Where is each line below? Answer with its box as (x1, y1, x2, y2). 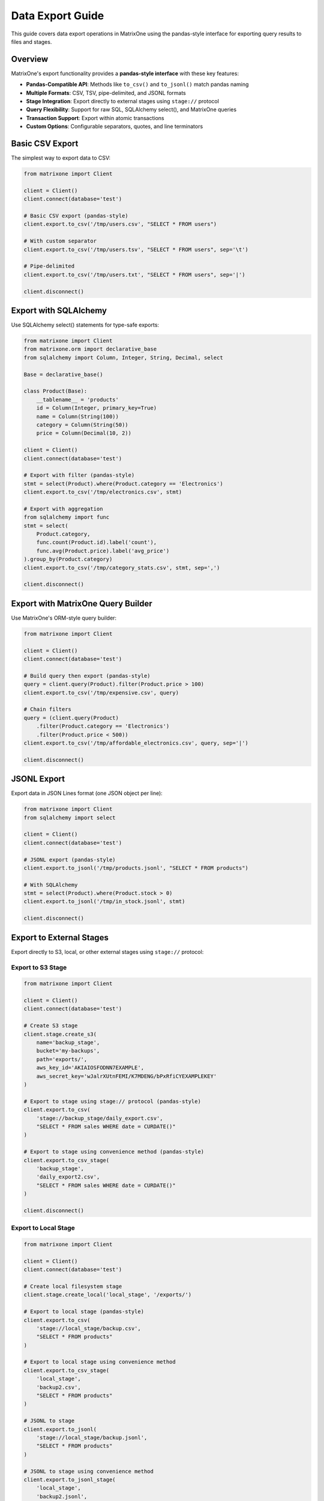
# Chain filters (23, 706, 72, 713)
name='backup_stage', (36, 1039, 100, 1046)
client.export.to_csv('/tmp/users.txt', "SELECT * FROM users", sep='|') (23, 271, 245, 278)
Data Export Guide (11, 9, 104, 22)
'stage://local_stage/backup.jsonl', (36, 1434, 148, 1441)
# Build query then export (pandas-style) (23, 672, 151, 679)
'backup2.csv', (36, 1384, 81, 1391)
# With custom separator (23, 238, 97, 244)
